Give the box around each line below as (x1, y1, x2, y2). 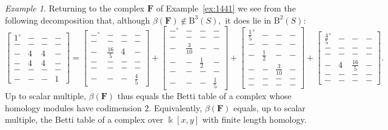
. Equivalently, (149, 101, 202, 114)
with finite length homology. (202, 113, 307, 126)
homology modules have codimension (5, 101, 142, 114)
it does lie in (225, 13, 272, 26)
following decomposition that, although (5, 13, 150, 26)
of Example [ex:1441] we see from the (156, 2, 296, 14)
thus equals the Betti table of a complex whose (117, 89, 292, 102)
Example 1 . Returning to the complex (5, 2, 145, 14)
